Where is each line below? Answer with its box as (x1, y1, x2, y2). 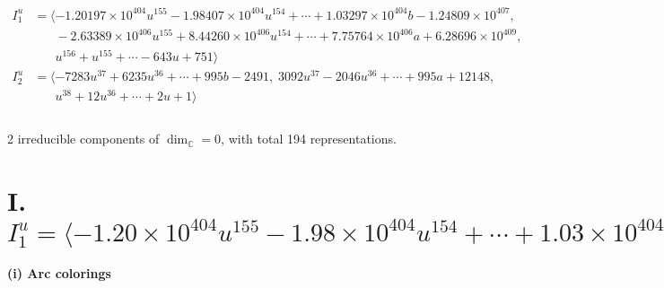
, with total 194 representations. (221, 129, 397, 148)
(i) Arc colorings (7, 264, 111, 283)
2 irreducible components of (7, 129, 160, 148)
